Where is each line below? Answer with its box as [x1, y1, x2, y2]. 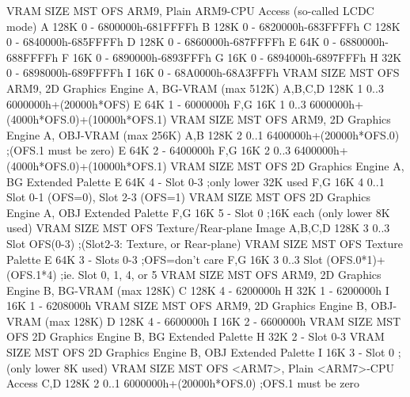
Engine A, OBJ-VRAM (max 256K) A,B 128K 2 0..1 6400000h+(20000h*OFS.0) [6, 126, 400, 143]
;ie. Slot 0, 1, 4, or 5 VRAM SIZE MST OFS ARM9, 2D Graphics [60, 266, 382, 283]
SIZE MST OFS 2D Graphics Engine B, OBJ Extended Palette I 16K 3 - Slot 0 [6, 344, 395, 361]
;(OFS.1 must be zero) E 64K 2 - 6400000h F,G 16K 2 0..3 [6, 142, 291, 158]
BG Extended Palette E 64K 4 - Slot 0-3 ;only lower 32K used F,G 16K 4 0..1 [6, 173, 385, 189]
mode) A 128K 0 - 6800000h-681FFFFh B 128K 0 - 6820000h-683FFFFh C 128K [6, 17, 401, 34]
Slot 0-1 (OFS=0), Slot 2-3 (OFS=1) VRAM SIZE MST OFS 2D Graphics [6, 189, 370, 205]
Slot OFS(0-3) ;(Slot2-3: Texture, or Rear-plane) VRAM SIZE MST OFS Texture [6, 235, 403, 251]
